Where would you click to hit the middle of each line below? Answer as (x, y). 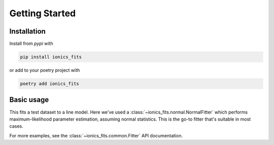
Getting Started (43, 13)
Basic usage (29, 100)
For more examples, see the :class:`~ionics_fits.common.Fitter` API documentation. (96, 135)
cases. (16, 126)
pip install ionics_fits (51, 57)
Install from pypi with (31, 44)
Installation (27, 31)
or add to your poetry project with (45, 70)
